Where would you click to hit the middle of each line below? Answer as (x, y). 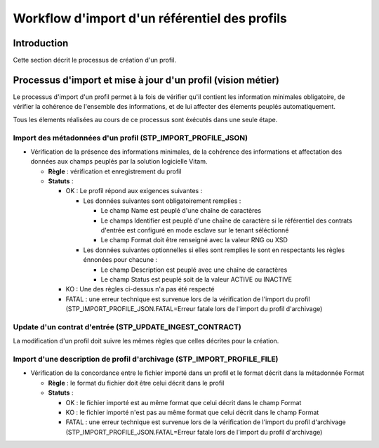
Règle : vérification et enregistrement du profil (115, 171)
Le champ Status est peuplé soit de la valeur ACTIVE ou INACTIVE (197, 279)
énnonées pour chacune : (120, 260)
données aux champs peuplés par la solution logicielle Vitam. (119, 162)
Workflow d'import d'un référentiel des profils (150, 18)
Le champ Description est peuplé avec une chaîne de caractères (194, 270)
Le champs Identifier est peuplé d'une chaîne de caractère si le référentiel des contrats (226, 220)
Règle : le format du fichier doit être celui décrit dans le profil (136, 383)
